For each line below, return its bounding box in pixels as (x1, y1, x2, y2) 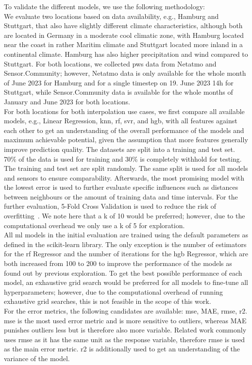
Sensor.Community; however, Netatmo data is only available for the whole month (4, 68, 246, 78)
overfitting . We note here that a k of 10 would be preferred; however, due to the (4, 211, 245, 221)
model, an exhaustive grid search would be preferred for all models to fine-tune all (4, 277, 248, 287)
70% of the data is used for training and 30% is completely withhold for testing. (4, 153, 242, 164)
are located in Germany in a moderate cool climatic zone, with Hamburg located (4, 30, 244, 40)
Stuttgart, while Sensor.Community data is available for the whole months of (4, 87, 233, 97)
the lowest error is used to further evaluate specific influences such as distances (4, 182, 238, 192)
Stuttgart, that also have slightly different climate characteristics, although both (4, 20, 243, 31)
